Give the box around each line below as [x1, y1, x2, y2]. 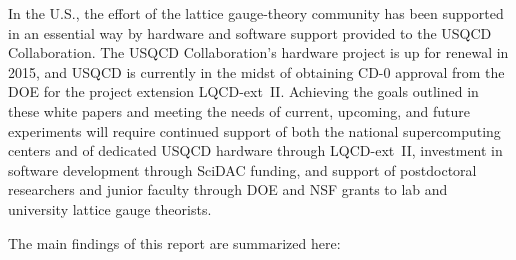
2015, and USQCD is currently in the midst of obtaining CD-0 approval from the [8, 61, 505, 82]
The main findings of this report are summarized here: [8, 232, 341, 253]
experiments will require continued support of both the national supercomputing [8, 120, 501, 141]
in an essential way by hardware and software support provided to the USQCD [8, 22, 492, 43]
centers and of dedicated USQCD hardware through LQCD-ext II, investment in [8, 140, 503, 161]
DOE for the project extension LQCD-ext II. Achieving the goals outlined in [8, 81, 479, 102]
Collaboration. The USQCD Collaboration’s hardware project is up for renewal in [8, 42, 509, 63]
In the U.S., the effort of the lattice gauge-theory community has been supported [8, 3, 504, 23]
